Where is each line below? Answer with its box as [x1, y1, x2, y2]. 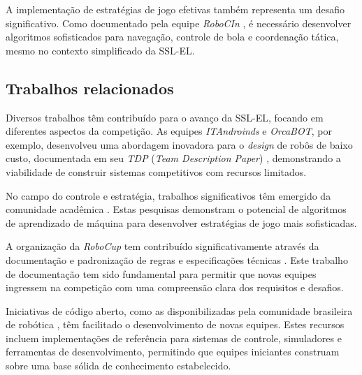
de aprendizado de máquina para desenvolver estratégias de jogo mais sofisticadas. [6, 215, 357, 230]
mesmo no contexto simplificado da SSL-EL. [6, 43, 195, 57]
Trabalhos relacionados [6, 77, 174, 98]
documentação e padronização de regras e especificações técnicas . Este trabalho [6, 252, 348, 267]
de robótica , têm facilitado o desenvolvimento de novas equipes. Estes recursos [6, 317, 345, 332]
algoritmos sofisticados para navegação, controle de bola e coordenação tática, [6, 29, 339, 44]
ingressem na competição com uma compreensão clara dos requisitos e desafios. [6, 280, 344, 295]
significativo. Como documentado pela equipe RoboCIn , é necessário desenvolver [6, 15, 352, 30]
